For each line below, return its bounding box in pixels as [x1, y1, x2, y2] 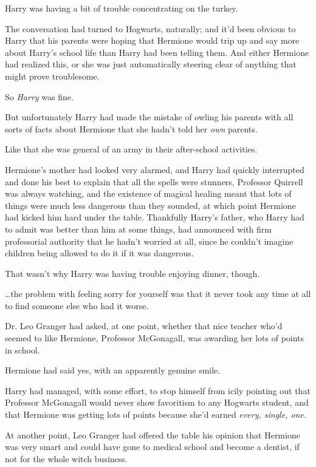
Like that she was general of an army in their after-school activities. [5, 143, 258, 155]
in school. [5, 343, 40, 356]
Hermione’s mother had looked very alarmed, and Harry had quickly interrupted [5, 163, 304, 176]
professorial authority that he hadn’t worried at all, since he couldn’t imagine [5, 234, 294, 247]
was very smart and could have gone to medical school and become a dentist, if [5, 440, 300, 453]
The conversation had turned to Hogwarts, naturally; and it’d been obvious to [5, 22, 296, 35]
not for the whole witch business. [5, 452, 128, 465]
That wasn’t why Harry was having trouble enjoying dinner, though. [5, 267, 260, 279]
